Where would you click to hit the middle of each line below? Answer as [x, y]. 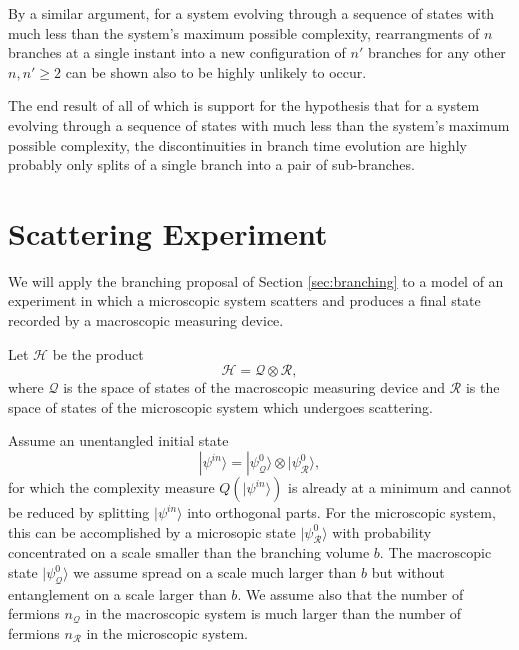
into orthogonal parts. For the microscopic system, [341, 512]
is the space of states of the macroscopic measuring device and [254, 387]
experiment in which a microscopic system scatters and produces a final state [244, 300]
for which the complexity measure [111, 487]
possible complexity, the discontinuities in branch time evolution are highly [237, 144]
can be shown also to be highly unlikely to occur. [216, 71]
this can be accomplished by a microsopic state [152, 531]
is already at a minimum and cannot [400, 487]
